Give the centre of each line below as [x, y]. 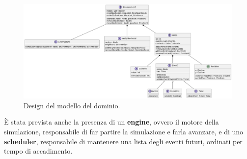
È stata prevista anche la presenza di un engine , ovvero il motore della [111, 122]
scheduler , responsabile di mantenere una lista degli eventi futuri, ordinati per [123, 141]
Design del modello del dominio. [72, 105]
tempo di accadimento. [38, 151]
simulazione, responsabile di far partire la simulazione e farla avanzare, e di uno [124, 131]
